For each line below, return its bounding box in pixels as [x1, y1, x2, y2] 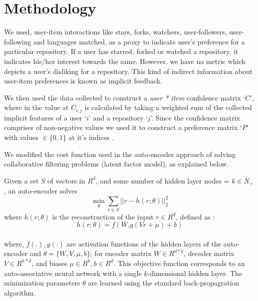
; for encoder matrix [90, 248, 152, 258]
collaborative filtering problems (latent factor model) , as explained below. [4, 158, 229, 169]
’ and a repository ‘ [88, 112, 148, 122]
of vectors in [47, 175, 85, 185]
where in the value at [4, 102, 69, 112]
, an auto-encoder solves [4, 185, 77, 196]
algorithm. [4, 287, 36, 297]
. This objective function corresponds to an [113, 257, 245, 268]
